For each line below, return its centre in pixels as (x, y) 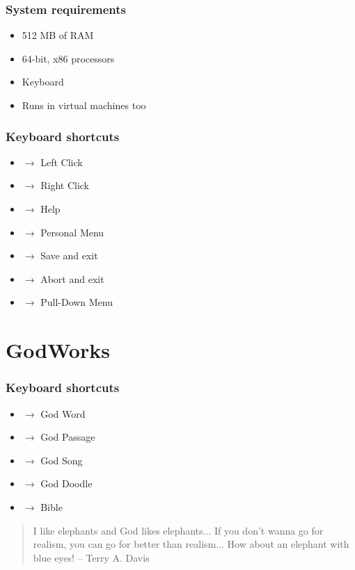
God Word (63, 413)
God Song (62, 460)
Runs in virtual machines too (84, 105)
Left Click (62, 162)
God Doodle (66, 483)
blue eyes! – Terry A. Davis (91, 557)
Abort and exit (72, 278)
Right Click (65, 185)
